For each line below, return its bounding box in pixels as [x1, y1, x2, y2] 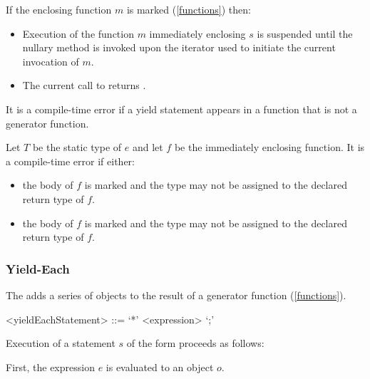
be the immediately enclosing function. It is [174, 140, 365, 155]
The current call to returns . [22, 78, 146, 93]
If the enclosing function [6, 2, 112, 16]
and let [132, 140, 163, 155]
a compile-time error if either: [6, 153, 135, 168]
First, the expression [6, 359, 95, 374]
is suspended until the [257, 26, 353, 41]
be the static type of [32, 140, 122, 155]
